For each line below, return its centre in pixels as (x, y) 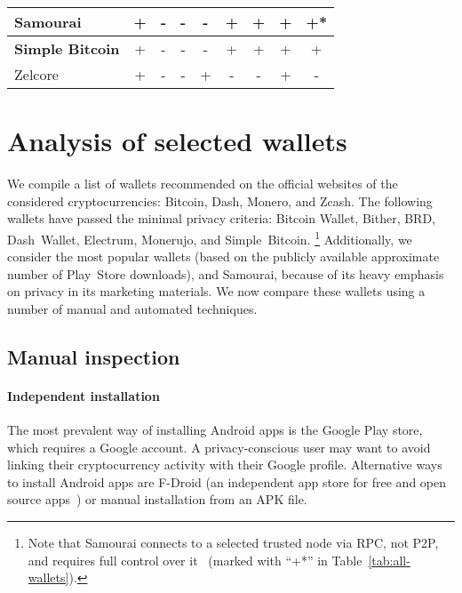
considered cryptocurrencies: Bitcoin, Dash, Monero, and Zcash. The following (220, 200)
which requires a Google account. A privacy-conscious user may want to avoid (219, 447)
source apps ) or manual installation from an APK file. (157, 499)
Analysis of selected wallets (177, 141)
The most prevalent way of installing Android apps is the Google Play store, (215, 430)
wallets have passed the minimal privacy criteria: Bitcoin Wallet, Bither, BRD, (222, 218)
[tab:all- (389, 560)
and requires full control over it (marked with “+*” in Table (195, 560)
